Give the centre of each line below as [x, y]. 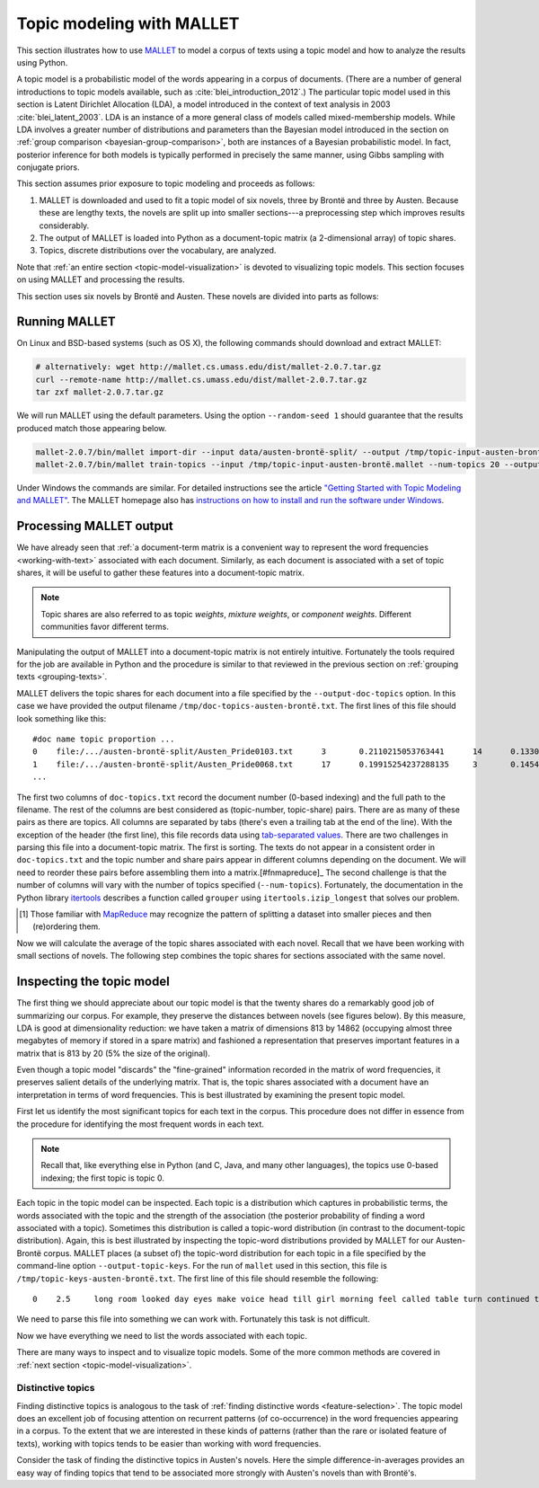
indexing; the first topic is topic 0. [103, 1178]
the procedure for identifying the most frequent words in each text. [141, 1124]
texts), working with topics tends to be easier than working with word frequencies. [169, 1443]
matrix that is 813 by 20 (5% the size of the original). [114, 1053]
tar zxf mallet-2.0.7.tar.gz [100, 392]
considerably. [64, 226]
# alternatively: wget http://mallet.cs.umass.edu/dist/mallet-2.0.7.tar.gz [208, 367]
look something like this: [62, 718]
